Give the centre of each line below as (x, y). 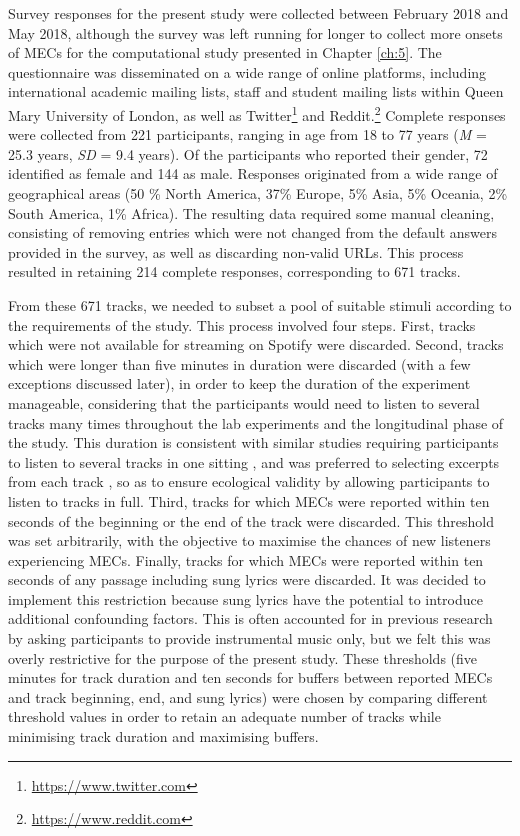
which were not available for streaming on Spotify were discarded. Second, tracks (256, 344)
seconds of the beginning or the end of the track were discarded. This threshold (251, 520)
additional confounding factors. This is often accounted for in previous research (250, 618)
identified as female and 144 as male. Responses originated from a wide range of (253, 173)
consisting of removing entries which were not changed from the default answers (252, 232)
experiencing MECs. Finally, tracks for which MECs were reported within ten (246, 559)
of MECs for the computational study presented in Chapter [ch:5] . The (225, 52)
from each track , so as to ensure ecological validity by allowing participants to (249, 481)
